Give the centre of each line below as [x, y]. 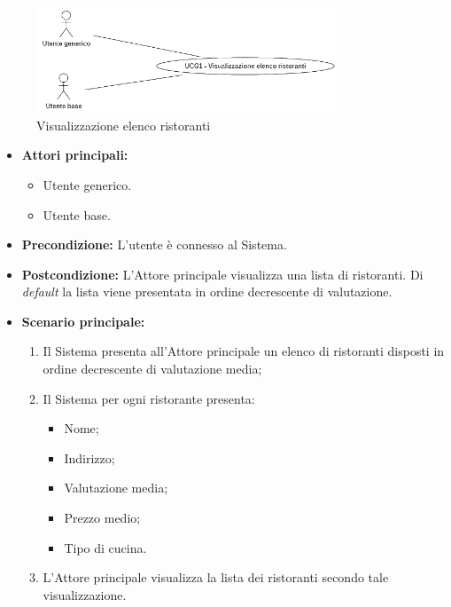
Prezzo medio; [102, 518]
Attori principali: [75, 155]
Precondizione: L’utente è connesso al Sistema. [154, 244]
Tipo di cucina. [105, 547]
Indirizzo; [89, 457]
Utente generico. [87, 184]
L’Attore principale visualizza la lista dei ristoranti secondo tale [216, 577]
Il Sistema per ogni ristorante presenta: [149, 398]
